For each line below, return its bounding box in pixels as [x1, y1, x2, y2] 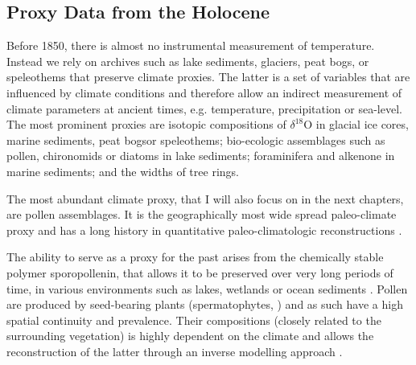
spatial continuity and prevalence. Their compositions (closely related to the [6, 311, 381, 328]
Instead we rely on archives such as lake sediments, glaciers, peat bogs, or [6, 52, 369, 69]
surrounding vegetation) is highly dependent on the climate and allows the [6, 327, 374, 344]
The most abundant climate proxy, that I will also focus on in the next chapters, [6, 190, 404, 207]
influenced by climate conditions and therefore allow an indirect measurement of [6, 84, 402, 100]
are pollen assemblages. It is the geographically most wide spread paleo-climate [6, 206, 397, 223]
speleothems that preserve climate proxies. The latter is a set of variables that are [6, 68, 410, 85]
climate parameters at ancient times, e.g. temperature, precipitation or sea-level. [6, 100, 402, 117]
